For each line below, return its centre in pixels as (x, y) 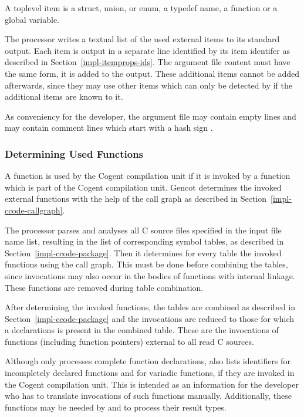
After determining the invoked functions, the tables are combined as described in (150, 307)
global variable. (32, 19)
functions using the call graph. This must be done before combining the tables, (146, 264)
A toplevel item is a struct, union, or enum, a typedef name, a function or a (141, 8)
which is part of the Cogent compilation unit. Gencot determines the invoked (143, 187)
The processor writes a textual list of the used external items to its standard (142, 39)
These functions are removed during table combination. (104, 287)
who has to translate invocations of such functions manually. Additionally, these (148, 396)
